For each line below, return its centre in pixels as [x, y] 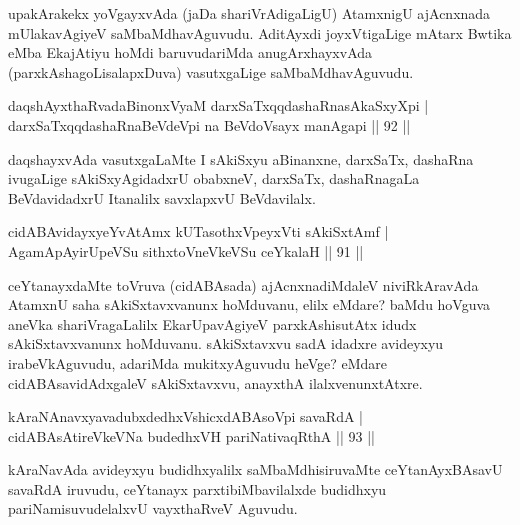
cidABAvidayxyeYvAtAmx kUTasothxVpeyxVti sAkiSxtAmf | [198, 231]
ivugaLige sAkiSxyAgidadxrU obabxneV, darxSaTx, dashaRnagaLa [214, 178]
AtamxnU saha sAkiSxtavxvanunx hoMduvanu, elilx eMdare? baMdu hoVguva [249, 304]
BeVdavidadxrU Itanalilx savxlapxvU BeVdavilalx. [162, 197]
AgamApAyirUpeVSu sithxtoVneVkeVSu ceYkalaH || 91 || [186, 250]
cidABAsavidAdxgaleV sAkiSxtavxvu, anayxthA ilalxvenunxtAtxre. [215, 382]
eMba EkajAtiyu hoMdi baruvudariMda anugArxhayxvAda [190, 52]
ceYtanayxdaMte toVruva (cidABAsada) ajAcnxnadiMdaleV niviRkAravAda [243, 284]
